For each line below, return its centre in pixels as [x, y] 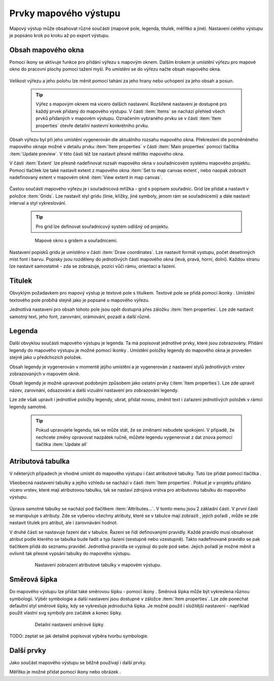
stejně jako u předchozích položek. [46, 358]
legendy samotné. [28, 407]
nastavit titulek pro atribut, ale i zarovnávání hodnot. [64, 523]
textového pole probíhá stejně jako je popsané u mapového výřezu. [79, 300]
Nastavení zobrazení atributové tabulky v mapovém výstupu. [98, 565]
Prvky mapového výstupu [65, 13]
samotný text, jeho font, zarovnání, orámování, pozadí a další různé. [80, 316]
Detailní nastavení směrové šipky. [70, 624]
